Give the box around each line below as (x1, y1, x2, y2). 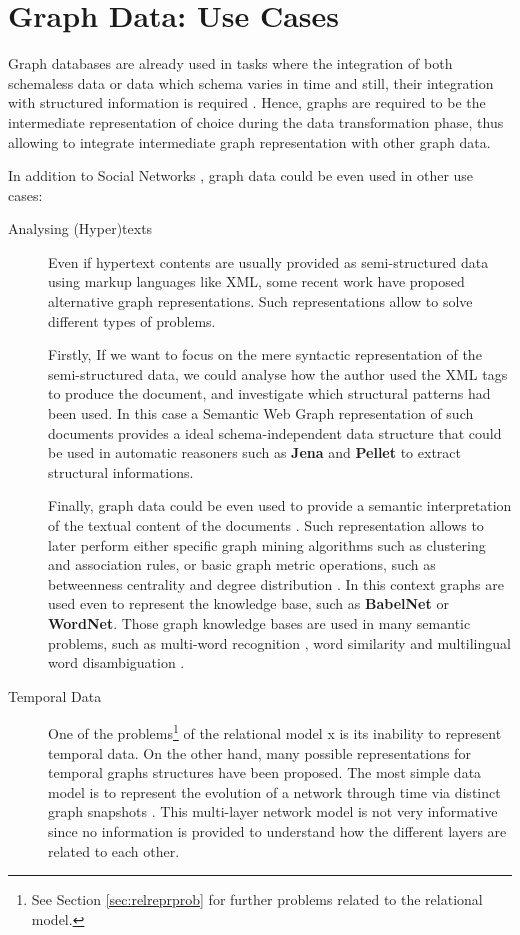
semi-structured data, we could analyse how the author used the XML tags (48, 363, 508, 384)
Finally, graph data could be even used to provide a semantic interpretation (48, 495, 512, 516)
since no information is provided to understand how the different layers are (48, 820, 507, 841)
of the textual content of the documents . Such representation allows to (48, 515, 484, 535)
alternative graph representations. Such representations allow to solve (48, 291, 473, 312)
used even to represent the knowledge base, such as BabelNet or (48, 593, 449, 614)
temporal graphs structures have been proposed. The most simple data (48, 762, 482, 783)
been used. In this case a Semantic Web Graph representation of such (48, 403, 474, 424)
